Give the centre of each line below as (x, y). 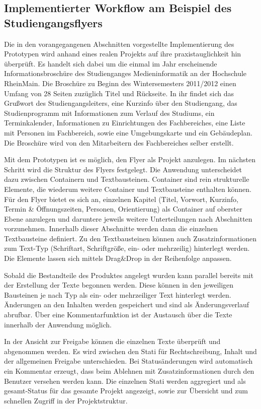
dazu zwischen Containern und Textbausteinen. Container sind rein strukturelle (127, 179)
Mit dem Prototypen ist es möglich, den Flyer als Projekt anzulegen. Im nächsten (130, 159)
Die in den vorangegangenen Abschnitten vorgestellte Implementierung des (119, 44)
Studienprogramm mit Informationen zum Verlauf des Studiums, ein (109, 113)
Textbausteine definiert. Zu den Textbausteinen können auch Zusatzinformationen (130, 238)
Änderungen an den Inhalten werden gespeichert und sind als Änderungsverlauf (127, 304)
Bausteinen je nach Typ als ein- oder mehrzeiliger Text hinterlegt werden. (118, 294)
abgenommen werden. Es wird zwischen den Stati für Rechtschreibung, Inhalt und (130, 351)
